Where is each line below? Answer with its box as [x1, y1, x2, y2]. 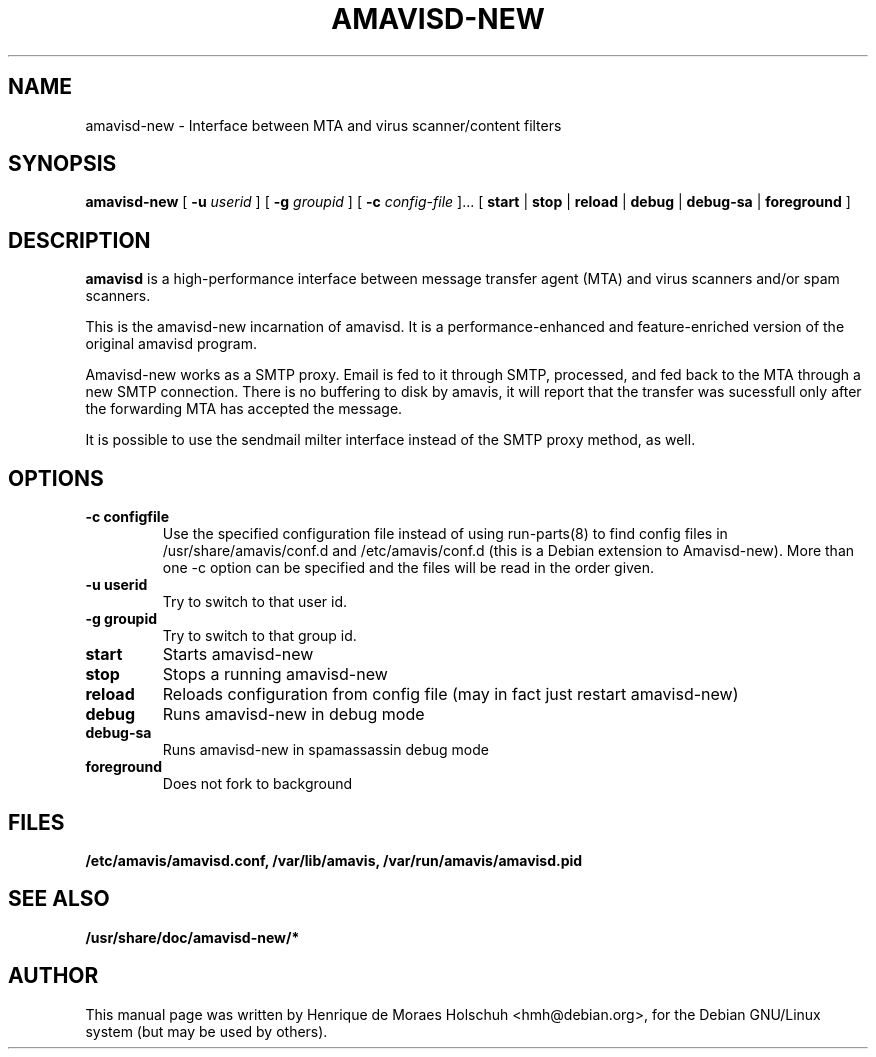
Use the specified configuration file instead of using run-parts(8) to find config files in [162, 525, 728, 543]
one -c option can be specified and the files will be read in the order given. [162, 559, 655, 577]
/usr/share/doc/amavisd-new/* [85, 928, 300, 946]
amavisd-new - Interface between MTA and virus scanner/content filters [85, 116, 562, 134]
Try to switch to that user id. [162, 593, 348, 611]
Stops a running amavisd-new [162, 664, 388, 685]
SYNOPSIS [8, 151, 117, 177]
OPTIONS [8, 465, 104, 491]
